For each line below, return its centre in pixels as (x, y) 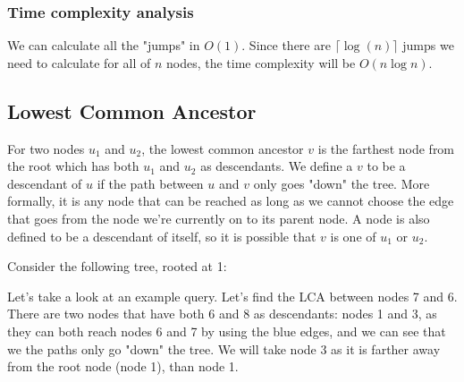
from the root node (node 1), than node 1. (123, 366)
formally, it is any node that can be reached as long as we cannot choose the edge (231, 201)
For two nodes (46, 148)
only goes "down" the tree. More (342, 183)
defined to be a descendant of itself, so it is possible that (162, 236)
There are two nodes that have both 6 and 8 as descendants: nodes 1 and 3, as (222, 314)
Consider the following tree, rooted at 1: (117, 266)
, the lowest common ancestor (223, 148)
